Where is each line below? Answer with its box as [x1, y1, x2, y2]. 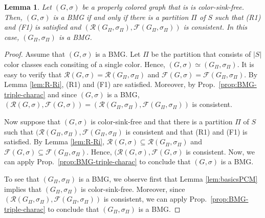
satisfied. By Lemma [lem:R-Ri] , [4, 136, 105, 147]
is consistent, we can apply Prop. [103, 193, 207, 204]
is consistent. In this [183, 21, 248, 32]
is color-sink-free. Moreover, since [81, 183, 185, 194]
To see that [4, 173, 39, 184]
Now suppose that [4, 116, 61, 126]
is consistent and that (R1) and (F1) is [125, 126, 248, 137]
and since [48, 89, 77, 99]
